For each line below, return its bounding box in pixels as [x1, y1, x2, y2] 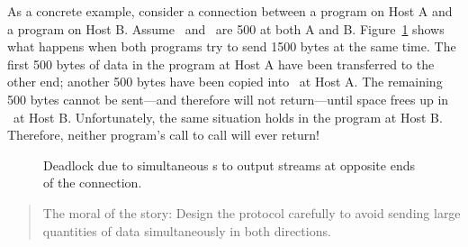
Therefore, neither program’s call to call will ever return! [7, 125, 319, 144]
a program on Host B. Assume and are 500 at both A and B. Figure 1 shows [7, 19, 445, 38]
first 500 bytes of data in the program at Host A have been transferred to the [7, 54, 435, 73]
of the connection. [43, 173, 142, 192]
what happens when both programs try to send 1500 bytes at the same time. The [7, 37, 456, 56]
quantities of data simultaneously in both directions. [42, 221, 331, 240]
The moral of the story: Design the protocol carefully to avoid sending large [42, 203, 461, 222]
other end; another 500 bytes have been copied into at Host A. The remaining [7, 72, 443, 91]
